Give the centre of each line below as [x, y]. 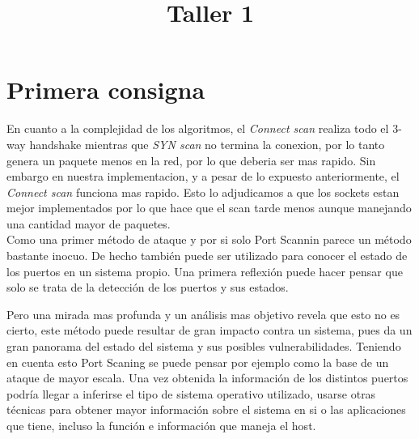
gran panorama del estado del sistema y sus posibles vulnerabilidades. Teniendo [204, 346]
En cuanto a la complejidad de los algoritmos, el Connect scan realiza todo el [198, 128]
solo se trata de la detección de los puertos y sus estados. [148, 287]
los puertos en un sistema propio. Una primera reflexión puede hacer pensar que [205, 271]
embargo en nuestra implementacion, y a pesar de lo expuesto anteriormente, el [203, 176]
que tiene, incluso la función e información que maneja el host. [161, 425]
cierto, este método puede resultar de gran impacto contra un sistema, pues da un [209, 330]
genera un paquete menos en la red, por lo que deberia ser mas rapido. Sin [191, 160]
